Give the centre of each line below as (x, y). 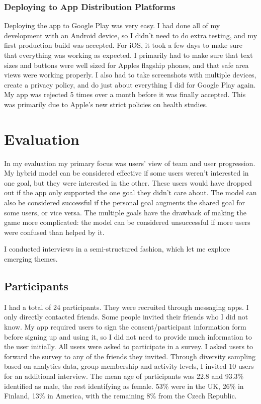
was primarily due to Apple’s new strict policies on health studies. (106, 104)
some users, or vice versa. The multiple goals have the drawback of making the (125, 212)
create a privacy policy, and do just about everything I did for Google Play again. (130, 84)
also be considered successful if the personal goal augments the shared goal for (125, 203)
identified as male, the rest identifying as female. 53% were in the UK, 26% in (124, 386)
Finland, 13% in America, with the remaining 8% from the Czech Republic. (120, 396)
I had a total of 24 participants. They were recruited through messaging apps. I (126, 307)
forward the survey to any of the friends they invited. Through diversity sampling (130, 356)
